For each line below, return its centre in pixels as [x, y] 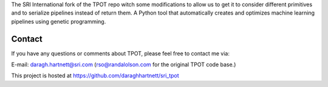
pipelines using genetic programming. [59, 21]
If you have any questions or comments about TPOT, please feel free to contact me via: [121, 53]
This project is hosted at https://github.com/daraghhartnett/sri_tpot [95, 75]
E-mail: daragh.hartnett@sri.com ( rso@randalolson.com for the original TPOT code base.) [124, 64]
